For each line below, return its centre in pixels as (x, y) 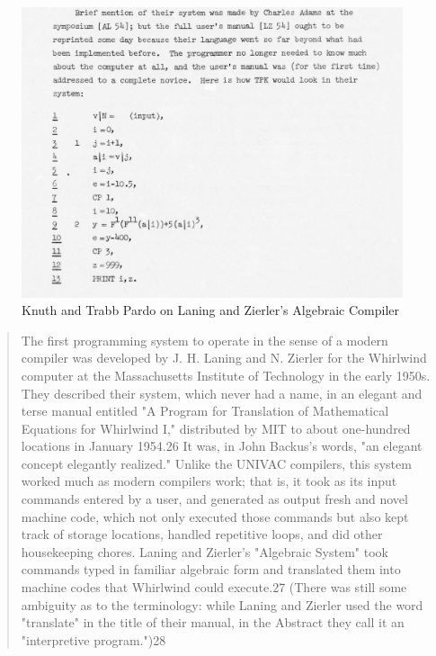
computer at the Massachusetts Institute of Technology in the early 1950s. (226, 375)
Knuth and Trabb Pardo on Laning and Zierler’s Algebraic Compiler (210, 310)
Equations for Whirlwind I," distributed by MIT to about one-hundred (216, 428)
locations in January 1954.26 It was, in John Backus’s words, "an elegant (222, 446)
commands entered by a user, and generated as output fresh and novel (214, 499)
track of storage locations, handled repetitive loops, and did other (202, 534)
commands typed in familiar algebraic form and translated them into (211, 569)
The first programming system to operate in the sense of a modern (205, 340)
